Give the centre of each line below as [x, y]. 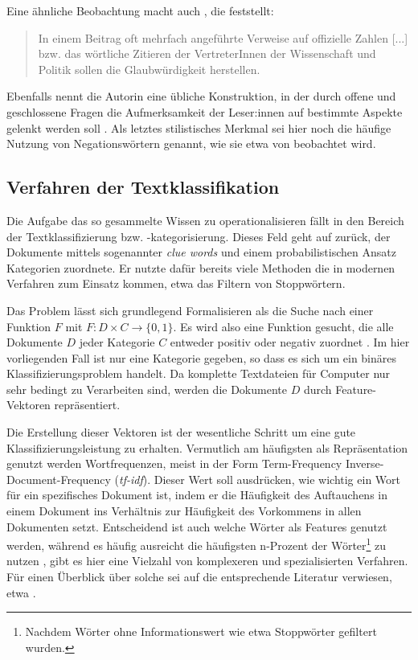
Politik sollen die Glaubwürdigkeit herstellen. [149, 69]
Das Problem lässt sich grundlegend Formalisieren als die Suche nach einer [190, 310]
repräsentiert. [87, 405]
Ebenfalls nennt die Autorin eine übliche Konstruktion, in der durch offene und [201, 96]
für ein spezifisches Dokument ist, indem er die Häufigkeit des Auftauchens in [197, 495]
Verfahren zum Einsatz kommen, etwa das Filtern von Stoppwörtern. [176, 283]
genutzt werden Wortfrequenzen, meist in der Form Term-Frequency [174, 463]
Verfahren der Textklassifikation [143, 187]
